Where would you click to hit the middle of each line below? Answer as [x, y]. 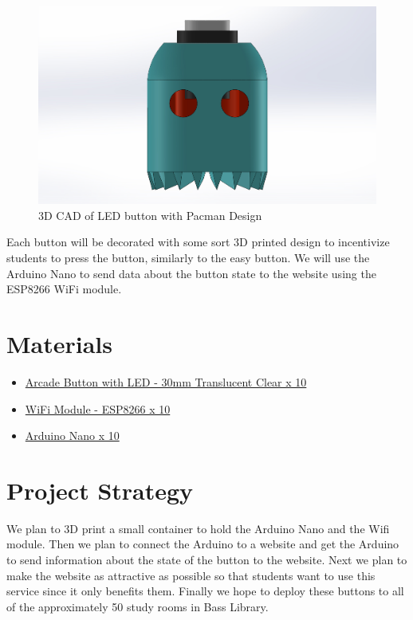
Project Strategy [100, 490]
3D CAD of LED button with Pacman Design [150, 215]
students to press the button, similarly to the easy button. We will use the [188, 258]
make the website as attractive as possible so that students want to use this [191, 575]
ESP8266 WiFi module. [64, 289]
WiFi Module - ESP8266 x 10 [98, 408]
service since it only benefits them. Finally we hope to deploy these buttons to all [205, 591]
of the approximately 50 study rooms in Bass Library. [138, 606]
